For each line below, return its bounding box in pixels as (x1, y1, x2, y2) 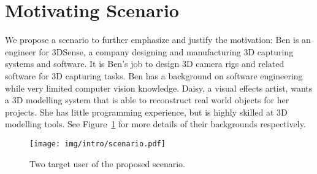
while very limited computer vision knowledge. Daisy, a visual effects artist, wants (5, 81, 313, 94)
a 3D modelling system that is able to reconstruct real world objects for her (5, 93, 289, 106)
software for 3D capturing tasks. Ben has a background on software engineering (5, 69, 303, 82)
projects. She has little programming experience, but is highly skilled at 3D (5, 105, 288, 118)
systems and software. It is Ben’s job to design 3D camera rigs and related (5, 57, 285, 70)
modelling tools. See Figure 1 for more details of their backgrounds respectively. (5, 117, 306, 130)
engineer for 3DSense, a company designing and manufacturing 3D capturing (5, 45, 294, 58)
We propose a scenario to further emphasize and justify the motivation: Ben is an (5, 33, 311, 46)
